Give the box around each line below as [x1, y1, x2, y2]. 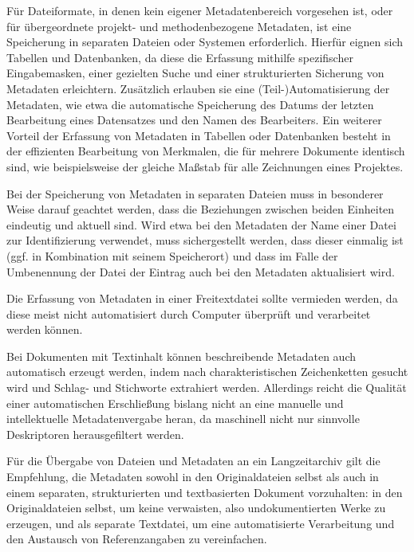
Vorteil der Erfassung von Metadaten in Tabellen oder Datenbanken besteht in [6, 127, 391, 143]
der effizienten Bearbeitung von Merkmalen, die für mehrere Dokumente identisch [6, 143, 405, 159]
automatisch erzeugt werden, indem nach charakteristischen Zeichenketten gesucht [6, 363, 408, 380]
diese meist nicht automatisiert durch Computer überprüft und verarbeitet [6, 305, 371, 322]
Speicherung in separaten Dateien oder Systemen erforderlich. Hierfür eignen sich [6, 33, 403, 50]
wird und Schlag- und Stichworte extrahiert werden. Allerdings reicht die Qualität [6, 379, 407, 396]
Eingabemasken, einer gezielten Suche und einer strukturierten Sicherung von [6, 65, 384, 81]
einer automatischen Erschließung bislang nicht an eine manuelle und [6, 394, 344, 411]
